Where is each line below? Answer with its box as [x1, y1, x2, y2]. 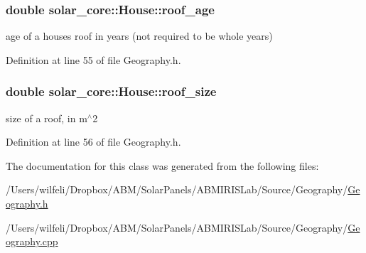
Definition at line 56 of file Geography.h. [6, 134, 181, 149]
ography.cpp [6, 234, 58, 249]
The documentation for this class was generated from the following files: [6, 158, 319, 173]
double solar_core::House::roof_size [6, 82, 217, 100]
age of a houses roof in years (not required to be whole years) [6, 28, 273, 43]
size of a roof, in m [6, 110, 87, 125]
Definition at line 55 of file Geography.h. [6, 52, 181, 67]
